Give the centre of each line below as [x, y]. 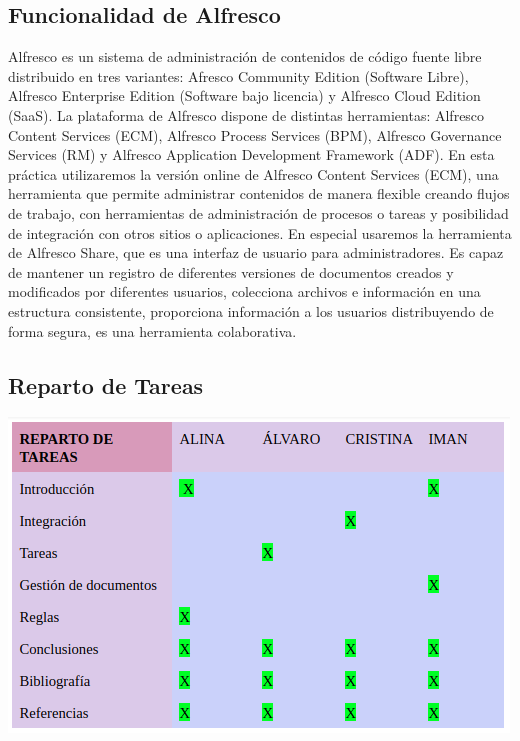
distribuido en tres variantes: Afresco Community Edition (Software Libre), [238, 75]
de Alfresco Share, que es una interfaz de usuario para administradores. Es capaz [256, 252]
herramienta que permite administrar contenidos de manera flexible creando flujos [259, 193]
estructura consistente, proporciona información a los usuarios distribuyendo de [251, 310]
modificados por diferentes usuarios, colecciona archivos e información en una [244, 291]
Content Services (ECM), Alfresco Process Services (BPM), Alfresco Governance [255, 134]
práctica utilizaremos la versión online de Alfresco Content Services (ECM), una [253, 173]
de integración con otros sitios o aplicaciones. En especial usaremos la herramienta [260, 232]
